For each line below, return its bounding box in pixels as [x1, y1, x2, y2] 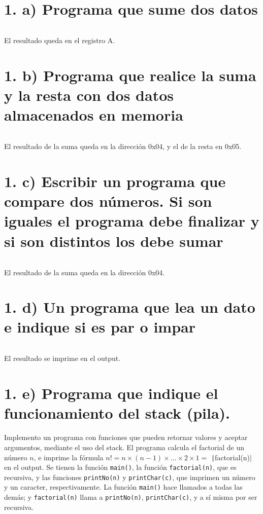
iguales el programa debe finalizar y [4, 210, 259, 231]
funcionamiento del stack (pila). [4, 402, 231, 423]
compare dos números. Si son [4, 191, 212, 211]
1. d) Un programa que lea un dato [4, 297, 255, 317]
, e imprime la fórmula [34, 452, 104, 462]
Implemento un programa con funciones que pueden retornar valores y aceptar [4, 432, 248, 443]
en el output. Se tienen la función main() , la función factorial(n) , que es [4, 462, 237, 472]
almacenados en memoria [4, 104, 183, 125]
